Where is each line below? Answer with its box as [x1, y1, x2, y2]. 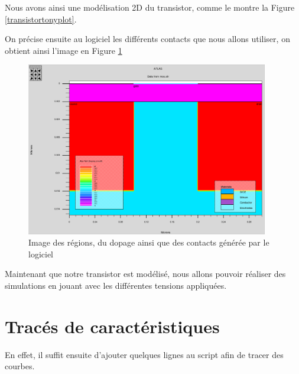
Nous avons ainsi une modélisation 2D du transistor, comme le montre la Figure [5, 1, 295, 13]
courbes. [5, 360, 35, 372]
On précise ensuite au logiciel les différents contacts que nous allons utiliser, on [5, 33, 290, 45]
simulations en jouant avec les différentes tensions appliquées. [5, 279, 227, 292]
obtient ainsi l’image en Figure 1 [5, 44, 122, 56]
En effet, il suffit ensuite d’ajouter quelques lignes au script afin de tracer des [5, 348, 284, 360]
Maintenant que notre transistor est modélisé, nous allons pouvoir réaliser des [5, 267, 286, 280]
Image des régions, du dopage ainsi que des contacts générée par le [28, 236, 269, 249]
